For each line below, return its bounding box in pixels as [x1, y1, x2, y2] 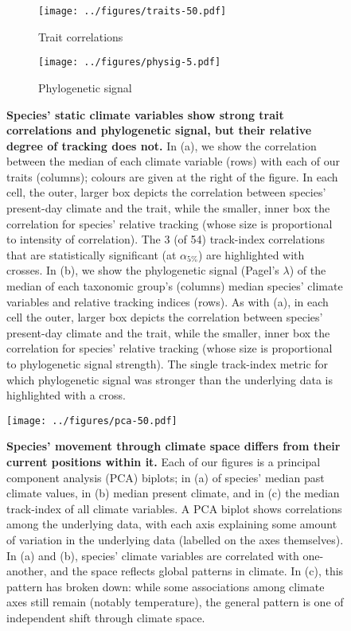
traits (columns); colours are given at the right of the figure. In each [6, 168, 338, 185]
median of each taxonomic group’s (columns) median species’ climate [6, 278, 343, 294]
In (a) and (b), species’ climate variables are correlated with [6, 547, 299, 563]
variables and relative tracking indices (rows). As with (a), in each [6, 293, 329, 310]
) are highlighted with [197, 246, 305, 263]
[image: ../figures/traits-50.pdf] [38, 6, 227, 17]
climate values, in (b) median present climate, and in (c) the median [6, 485, 340, 501]
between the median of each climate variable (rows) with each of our [6, 153, 340, 169]
